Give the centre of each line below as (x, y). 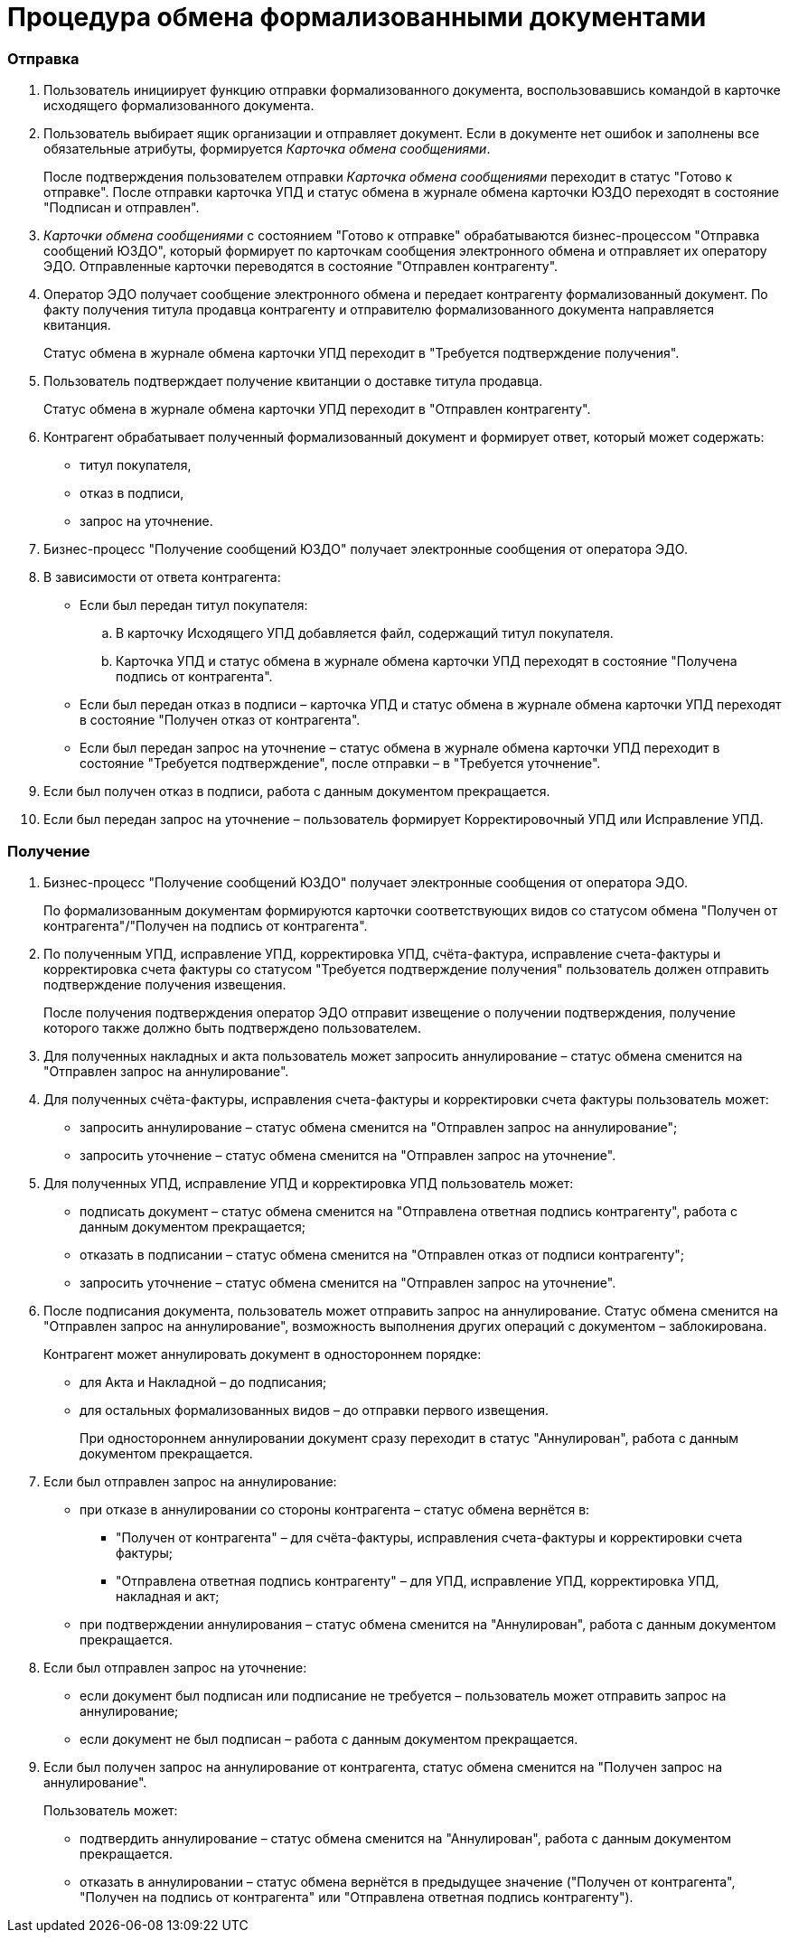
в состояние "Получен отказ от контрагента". (220, 720)
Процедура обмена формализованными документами (357, 17)
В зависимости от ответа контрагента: (162, 577)
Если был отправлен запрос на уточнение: (175, 1667)
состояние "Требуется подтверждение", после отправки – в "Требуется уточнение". (340, 764)
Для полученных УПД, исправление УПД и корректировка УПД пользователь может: (309, 1183)
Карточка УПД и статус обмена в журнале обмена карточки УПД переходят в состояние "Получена (427, 661)
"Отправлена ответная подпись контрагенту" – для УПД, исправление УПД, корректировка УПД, (418, 1580)
